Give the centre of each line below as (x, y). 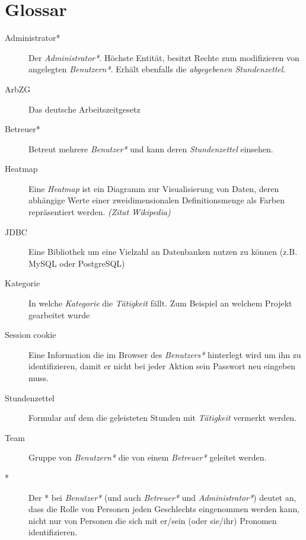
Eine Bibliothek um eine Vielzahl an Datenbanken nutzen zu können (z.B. (163, 252)
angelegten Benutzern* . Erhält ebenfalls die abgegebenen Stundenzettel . (157, 69)
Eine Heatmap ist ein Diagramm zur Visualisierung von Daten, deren (154, 188)
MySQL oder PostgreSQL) (77, 263)
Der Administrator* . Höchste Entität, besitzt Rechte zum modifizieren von (164, 57)
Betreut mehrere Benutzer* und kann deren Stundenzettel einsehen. (151, 148)
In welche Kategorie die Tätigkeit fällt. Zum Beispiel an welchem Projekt (160, 303)
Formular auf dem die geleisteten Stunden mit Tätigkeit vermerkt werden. (163, 418)
